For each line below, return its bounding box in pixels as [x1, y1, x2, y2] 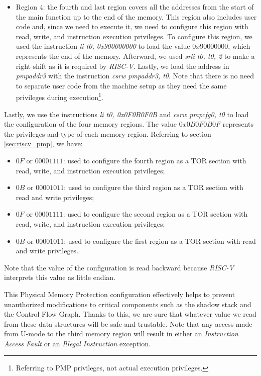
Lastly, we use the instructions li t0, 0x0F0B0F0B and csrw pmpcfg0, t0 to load [4, 109, 249, 119]
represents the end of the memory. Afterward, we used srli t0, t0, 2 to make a [16, 50, 255, 61]
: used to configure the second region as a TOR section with [63, 209, 248, 219]
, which [228, 41, 250, 51]
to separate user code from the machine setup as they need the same [16, 80, 227, 90]
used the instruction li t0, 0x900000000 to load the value [16, 41, 190, 51]
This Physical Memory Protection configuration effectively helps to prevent [4, 289, 235, 299]
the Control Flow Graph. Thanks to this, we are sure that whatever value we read [4, 309, 256, 319]
